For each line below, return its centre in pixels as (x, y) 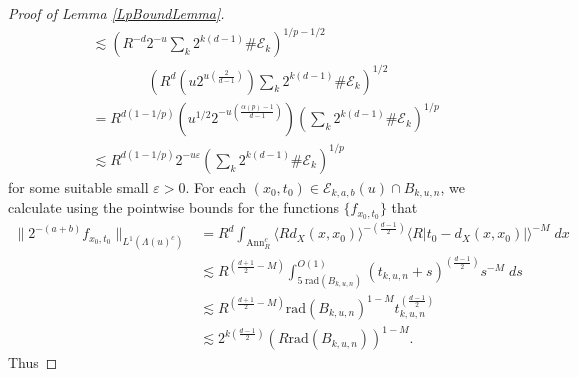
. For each (216, 186)
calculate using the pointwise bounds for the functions (173, 207)
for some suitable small (78, 186)
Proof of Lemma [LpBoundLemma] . (116, 13)
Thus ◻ (33, 362)
